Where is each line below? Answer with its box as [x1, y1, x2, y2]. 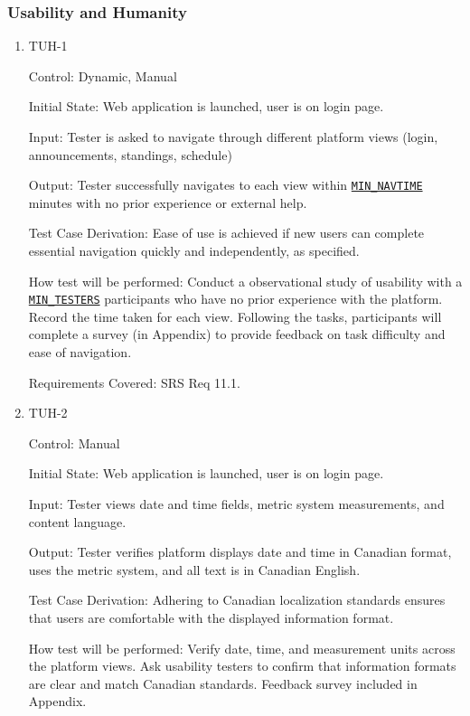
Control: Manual [28, 433, 120, 452]
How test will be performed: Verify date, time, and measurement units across [28, 638, 456, 657]
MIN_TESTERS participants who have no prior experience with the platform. [28, 289, 443, 308]
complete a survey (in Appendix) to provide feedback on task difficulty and [28, 325, 446, 344]
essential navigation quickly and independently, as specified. [28, 241, 360, 260]
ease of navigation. [28, 343, 132, 362]
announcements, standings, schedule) [28, 145, 232, 164]
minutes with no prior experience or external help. [28, 193, 307, 212]
